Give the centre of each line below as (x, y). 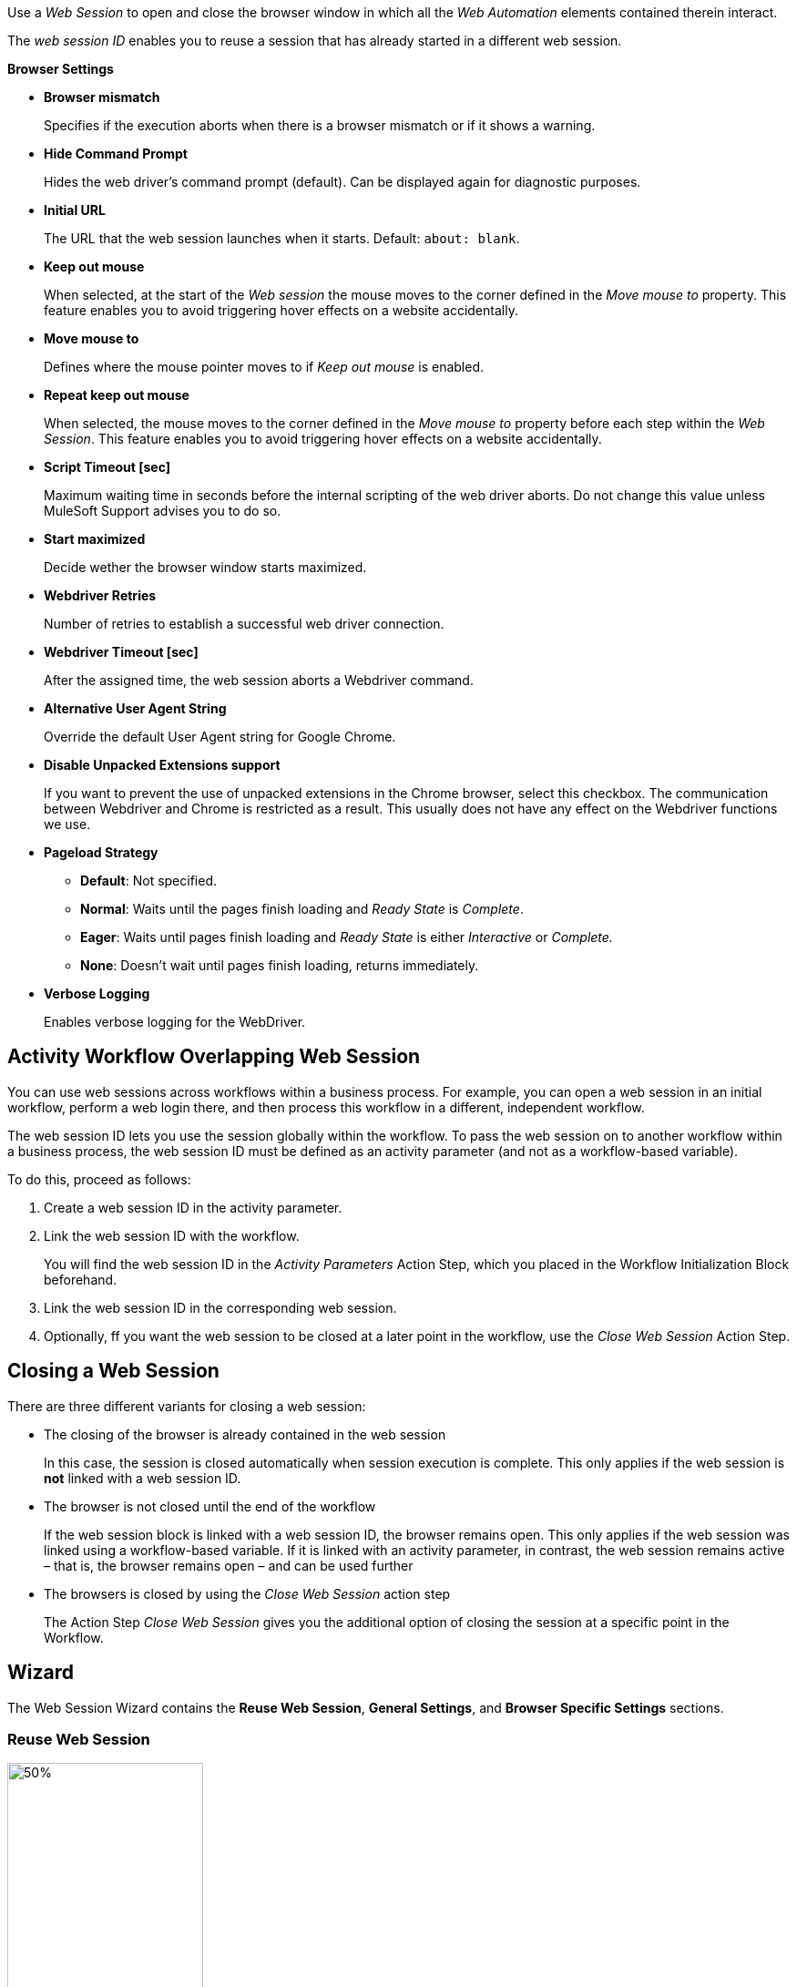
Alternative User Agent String (135, 708)
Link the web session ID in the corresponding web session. (220, 1307)
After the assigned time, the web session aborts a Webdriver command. (259, 680)
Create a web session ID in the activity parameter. (193, 1207)
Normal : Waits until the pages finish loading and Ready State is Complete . (302, 909)
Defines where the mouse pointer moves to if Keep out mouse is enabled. (264, 367)
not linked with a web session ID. (143, 1478)
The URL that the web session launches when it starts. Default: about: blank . (282, 238)
